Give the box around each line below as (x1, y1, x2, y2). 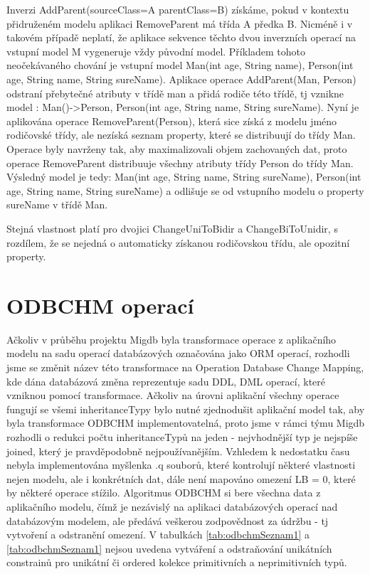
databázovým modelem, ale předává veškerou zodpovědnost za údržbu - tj (6, 513, 329, 528)
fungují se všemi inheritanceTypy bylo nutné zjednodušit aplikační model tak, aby (6, 401, 365, 416)
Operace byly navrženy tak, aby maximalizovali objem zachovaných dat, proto (6, 141, 347, 156)
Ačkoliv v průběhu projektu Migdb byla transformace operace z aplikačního (6, 331, 337, 346)
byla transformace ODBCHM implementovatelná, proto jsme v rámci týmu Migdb (6, 415, 365, 430)
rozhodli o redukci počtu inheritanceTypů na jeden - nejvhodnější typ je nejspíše (6, 429, 358, 444)
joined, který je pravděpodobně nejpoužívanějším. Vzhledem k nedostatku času (6, 443, 350, 458)
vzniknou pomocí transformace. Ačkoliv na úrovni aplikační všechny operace (6, 388, 339, 403)
